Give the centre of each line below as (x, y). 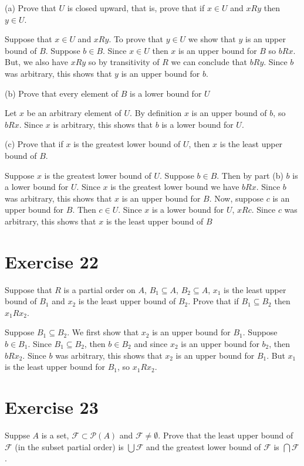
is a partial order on (99, 289)
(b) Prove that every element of (62, 93)
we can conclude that (209, 62)
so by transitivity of (124, 62)
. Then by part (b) (250, 175)
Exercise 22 (52, 261)
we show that (212, 39)
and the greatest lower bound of (204, 446)
